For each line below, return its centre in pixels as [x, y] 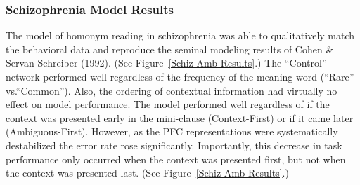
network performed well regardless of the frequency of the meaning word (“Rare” [180, 76]
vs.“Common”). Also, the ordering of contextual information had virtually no [172, 90]
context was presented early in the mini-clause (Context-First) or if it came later [180, 117]
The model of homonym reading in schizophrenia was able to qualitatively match [180, 35]
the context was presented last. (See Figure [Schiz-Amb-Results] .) [147, 173]
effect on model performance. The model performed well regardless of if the [168, 104]
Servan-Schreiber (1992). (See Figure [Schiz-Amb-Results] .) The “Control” [166, 63]
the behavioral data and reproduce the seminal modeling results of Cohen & [170, 49]
